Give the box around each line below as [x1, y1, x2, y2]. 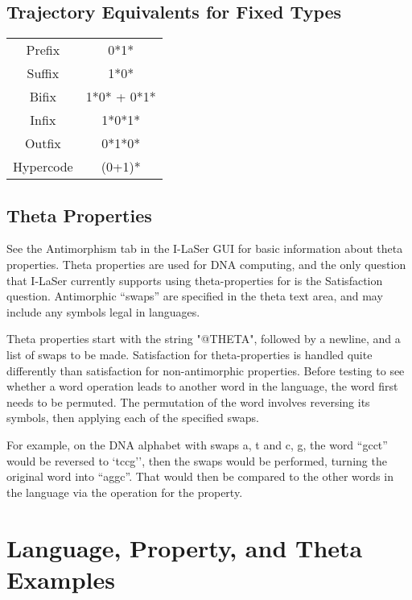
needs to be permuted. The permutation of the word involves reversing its [6, 393, 370, 410]
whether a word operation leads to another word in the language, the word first [6, 378, 398, 395]
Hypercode [13, 157, 73, 176]
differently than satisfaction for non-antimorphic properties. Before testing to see [6, 362, 405, 379]
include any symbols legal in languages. [6, 303, 200, 320]
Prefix [26, 40, 60, 60]
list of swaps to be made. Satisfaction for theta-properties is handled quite [6, 346, 373, 362]
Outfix [24, 134, 61, 153]
